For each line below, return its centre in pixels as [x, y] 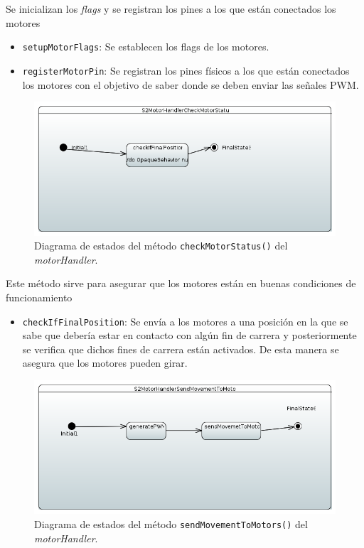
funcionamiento [39, 297]
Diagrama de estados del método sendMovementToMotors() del [171, 524]
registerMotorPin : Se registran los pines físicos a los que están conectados [186, 70]
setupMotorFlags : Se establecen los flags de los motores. [146, 47]
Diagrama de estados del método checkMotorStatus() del [161, 246]
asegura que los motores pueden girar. [105, 363]
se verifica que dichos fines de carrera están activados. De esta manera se [181, 349]
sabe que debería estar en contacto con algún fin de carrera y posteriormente [189, 335]
